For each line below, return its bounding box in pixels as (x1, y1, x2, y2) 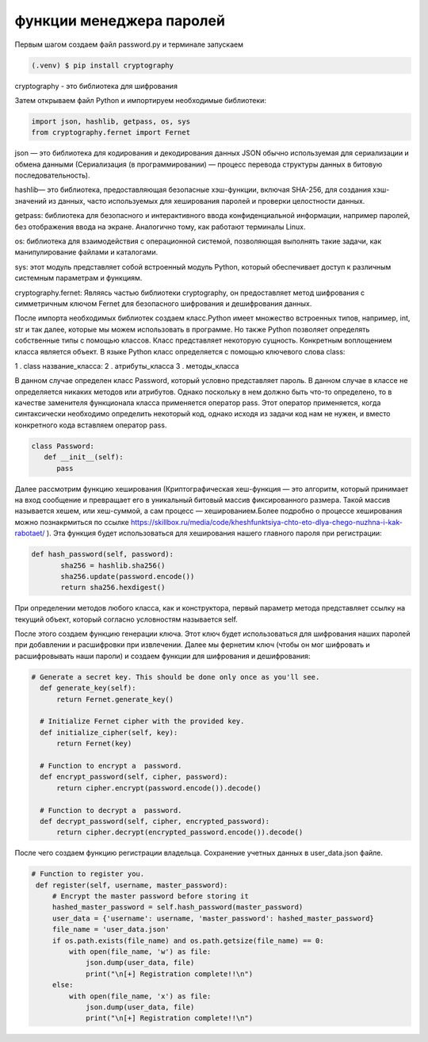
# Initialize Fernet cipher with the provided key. (40, 717, 245, 726)
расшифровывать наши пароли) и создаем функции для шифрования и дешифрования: (14, 651, 311, 661)
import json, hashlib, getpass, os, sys (31, 117, 190, 126)
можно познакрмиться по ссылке (14, 517, 130, 527)
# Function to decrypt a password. (40, 806, 182, 814)
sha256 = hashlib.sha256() (60, 561, 166, 570)
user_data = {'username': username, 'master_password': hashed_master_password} (52, 914, 374, 923)
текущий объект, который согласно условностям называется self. (14, 615, 238, 624)
